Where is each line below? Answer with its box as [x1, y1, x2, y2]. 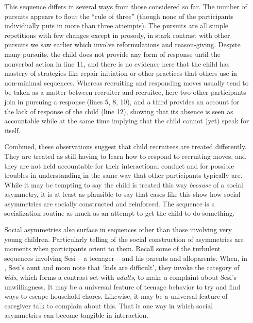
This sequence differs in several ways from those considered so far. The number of [4, 1, 247, 11]
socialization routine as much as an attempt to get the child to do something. [4, 208, 235, 218]
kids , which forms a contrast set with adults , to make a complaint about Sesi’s [4, 272, 236, 282]
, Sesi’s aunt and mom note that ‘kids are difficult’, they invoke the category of [4, 262, 240, 272]
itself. [4, 125, 21, 135]
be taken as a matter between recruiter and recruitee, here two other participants [4, 87, 246, 97]
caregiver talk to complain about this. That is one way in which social [4, 300, 213, 310]
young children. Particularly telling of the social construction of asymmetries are [4, 234, 244, 244]
